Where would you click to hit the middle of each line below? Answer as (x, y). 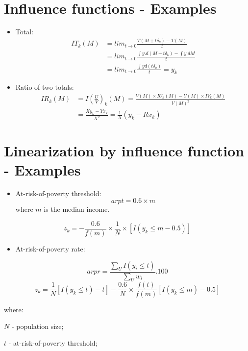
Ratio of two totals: (45, 87)
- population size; (37, 326)
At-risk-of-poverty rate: (50, 249)
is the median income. (77, 209)
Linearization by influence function (124, 150)
